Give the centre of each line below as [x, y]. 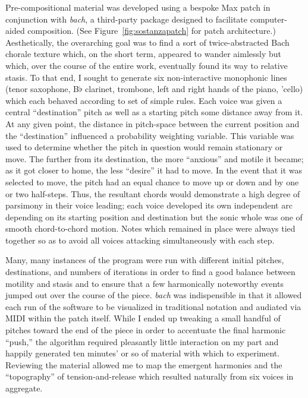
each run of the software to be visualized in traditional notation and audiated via [153, 306]
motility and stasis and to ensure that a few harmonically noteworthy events [144, 283]
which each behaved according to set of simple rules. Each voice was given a [144, 100]
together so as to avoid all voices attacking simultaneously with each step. [140, 240]
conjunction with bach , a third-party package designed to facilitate [127, 19]
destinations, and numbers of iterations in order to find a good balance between [150, 272]
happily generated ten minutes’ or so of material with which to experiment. [143, 353]
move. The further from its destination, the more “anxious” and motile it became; [155, 158]
